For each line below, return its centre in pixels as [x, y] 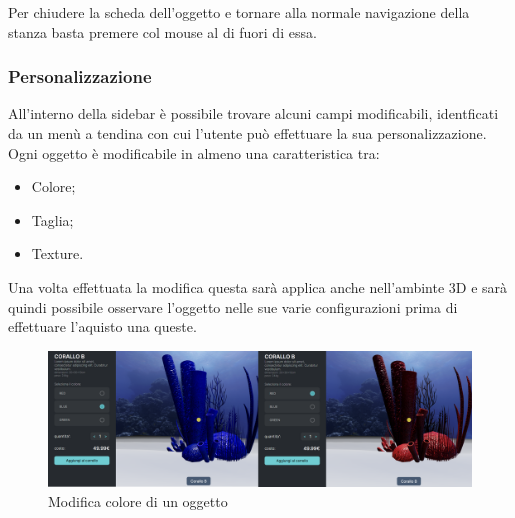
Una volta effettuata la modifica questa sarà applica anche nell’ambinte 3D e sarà [258, 286]
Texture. [57, 253]
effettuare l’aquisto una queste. [102, 326]
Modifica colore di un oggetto [138, 500]
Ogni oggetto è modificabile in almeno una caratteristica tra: [194, 152]
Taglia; [52, 219]
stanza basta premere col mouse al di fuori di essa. [162, 31]
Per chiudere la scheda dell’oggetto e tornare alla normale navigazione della [239, 12]
